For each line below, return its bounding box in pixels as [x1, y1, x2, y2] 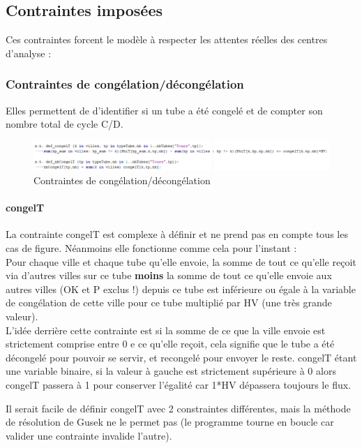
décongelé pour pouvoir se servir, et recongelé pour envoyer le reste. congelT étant [6, 350, 357, 364]
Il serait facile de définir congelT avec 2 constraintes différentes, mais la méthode [6, 401, 351, 415]
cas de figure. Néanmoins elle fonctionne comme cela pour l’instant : [6, 241, 297, 255]
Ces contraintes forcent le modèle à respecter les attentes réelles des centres [6, 32, 328, 47]
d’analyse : [6, 45, 52, 60]
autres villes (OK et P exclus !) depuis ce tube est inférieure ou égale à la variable [6, 281, 356, 296]
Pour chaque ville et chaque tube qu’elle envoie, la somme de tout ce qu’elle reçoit [6, 254, 356, 269]
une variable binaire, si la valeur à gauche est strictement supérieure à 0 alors [6, 364, 336, 378]
